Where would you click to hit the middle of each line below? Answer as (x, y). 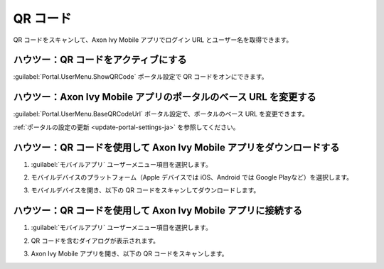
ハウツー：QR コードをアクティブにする (100, 60)
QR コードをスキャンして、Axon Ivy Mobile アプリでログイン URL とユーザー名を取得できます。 (153, 40)
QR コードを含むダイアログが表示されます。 (95, 241)
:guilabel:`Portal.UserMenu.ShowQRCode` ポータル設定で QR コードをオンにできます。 (140, 77)
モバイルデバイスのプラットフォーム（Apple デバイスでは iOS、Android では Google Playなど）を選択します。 (192, 177)
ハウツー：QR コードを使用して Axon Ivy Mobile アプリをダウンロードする (176, 147)
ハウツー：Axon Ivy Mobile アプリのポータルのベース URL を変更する (165, 97)
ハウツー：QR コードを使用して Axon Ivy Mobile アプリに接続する (158, 210)
